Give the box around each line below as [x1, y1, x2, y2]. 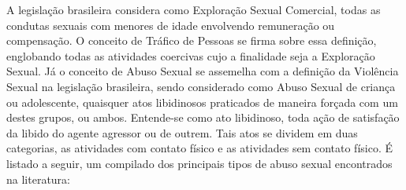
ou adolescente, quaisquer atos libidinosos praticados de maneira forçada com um [6, 93, 398, 110]
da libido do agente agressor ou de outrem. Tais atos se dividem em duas [6, 124, 358, 141]
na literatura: [6, 170, 70, 187]
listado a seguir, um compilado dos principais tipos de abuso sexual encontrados [6, 155, 393, 171]
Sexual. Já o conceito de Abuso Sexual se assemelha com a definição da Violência [6, 63, 399, 79]
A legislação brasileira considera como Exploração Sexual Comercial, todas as [6, 2, 381, 17]
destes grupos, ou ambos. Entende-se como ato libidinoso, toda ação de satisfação [6, 109, 400, 126]
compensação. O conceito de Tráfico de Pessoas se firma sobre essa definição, [6, 32, 377, 49]
